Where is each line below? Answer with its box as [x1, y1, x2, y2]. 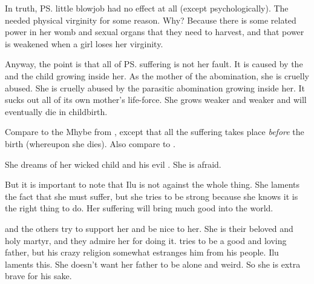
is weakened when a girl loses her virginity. [5, 37, 163, 50]
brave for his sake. [5, 269, 72, 282]
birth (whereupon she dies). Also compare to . [5, 137, 175, 150]
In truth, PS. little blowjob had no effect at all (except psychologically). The [5, 2, 289, 14]
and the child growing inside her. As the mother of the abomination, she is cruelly [5, 69, 309, 82]
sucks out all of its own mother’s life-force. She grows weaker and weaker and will [5, 93, 307, 106]
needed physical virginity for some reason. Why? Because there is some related [5, 13, 296, 26]
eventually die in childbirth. [5, 105, 108, 117]
